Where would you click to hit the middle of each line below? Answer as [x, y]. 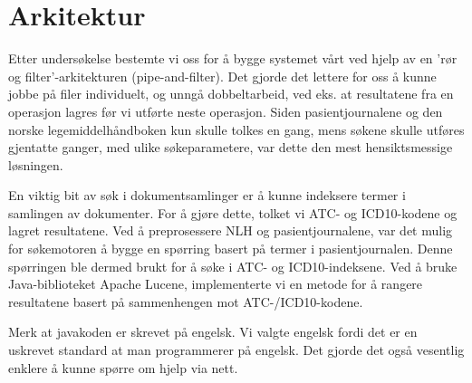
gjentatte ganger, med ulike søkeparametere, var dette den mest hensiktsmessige [231, 147]
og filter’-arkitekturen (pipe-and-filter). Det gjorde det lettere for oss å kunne [222, 76]
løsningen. [36, 164]
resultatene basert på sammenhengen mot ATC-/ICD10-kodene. [186, 301]
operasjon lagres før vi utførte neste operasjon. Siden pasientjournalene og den [226, 111]
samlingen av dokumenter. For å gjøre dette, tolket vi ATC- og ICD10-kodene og [233, 212]
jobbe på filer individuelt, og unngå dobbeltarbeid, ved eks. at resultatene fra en [231, 94]
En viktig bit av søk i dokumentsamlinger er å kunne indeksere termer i [207, 195]
